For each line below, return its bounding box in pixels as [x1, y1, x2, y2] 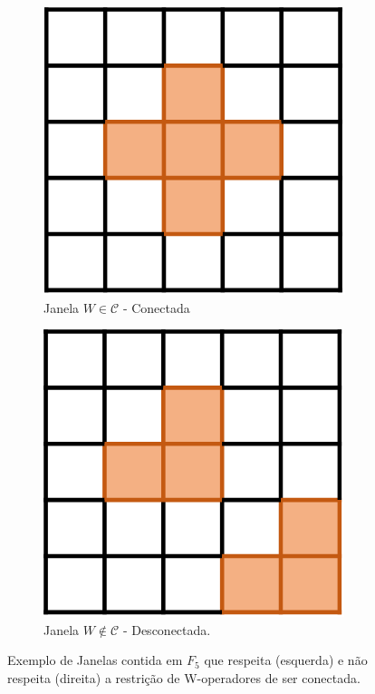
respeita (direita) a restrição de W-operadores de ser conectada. [7, 668, 361, 687]
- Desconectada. [122, 620, 211, 639]
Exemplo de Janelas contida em [7, 650, 183, 670]
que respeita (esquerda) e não [204, 650, 368, 670]
